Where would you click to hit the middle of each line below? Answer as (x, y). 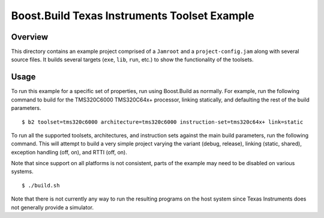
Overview (30, 37)
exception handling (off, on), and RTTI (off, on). (69, 152)
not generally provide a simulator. (52, 207)
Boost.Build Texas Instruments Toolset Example (133, 16)
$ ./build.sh (41, 185)
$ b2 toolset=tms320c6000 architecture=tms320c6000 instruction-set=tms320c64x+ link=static (163, 122)
